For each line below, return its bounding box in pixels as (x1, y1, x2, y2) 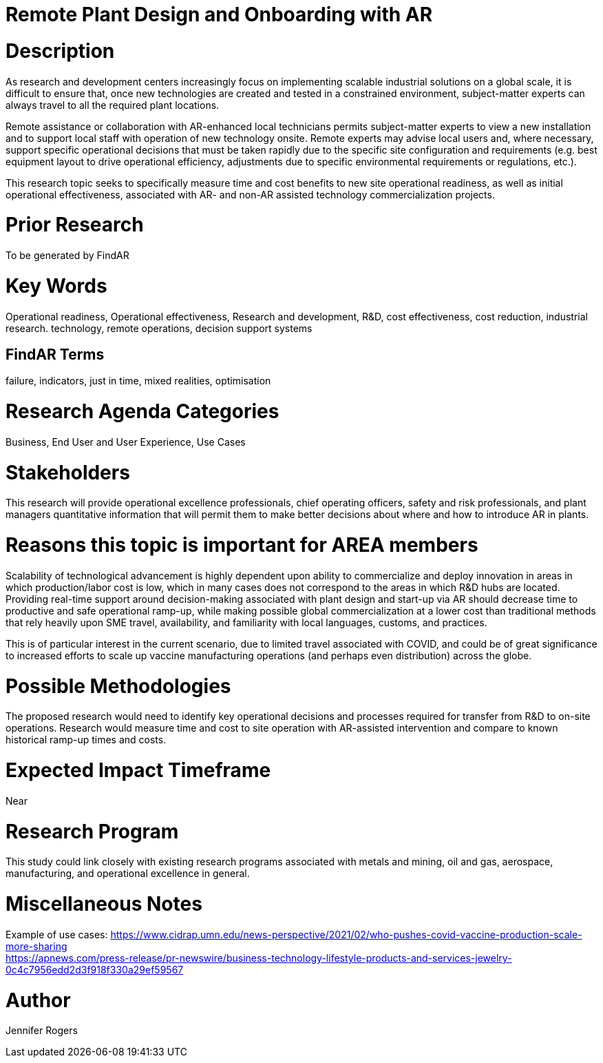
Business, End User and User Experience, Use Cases (6, 435, 246, 448)
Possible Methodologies (6, 674, 231, 698)
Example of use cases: (6, 928, 108, 940)
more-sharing (6, 940, 67, 952)
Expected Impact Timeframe (6, 758, 271, 783)
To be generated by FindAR (6, 249, 129, 261)
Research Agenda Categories (6, 400, 279, 424)
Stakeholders (6, 460, 130, 484)
